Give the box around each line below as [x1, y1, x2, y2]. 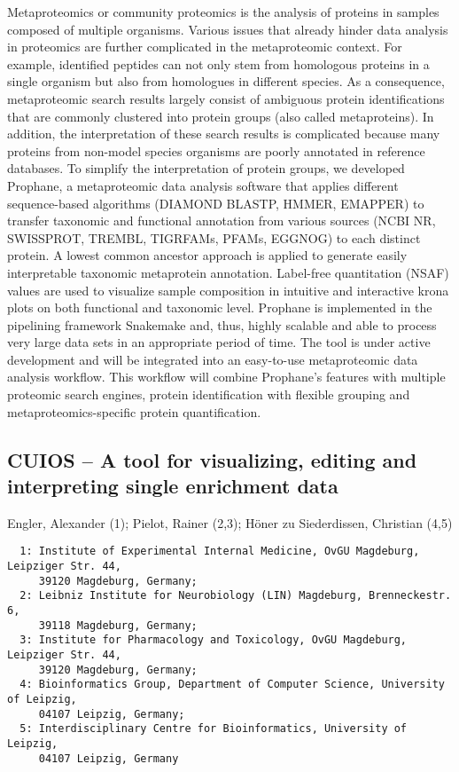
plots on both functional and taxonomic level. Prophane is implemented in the [7, 298, 432, 317]
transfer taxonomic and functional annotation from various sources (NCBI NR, [7, 211, 436, 230]
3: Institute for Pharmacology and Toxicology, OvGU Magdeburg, [19, 634, 408, 647]
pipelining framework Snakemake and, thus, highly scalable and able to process [7, 315, 437, 334]
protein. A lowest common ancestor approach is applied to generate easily [7, 246, 408, 264]
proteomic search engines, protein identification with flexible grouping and [7, 385, 410, 404]
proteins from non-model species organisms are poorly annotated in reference [7, 141, 425, 160]
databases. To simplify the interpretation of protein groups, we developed [7, 159, 405, 177]
